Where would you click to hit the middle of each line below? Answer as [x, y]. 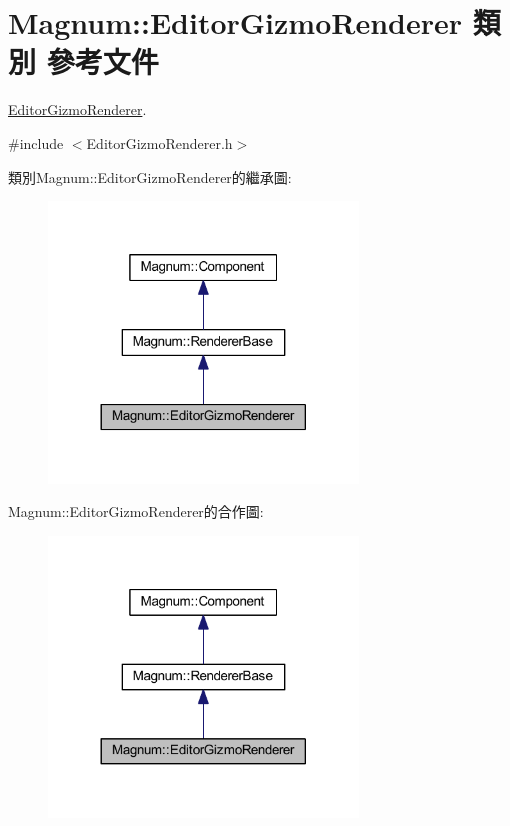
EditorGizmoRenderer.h [159, 142]
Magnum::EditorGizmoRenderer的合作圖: [136, 511]
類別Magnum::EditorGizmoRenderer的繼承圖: [150, 176]
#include [36, 142]
